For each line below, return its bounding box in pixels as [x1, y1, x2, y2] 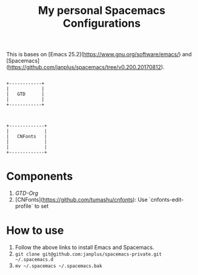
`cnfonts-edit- [149, 196, 184, 204]
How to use [6, 224, 64, 237]
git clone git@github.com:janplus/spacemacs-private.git [15, 251, 162, 257]
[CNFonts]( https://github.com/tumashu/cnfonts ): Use [15, 196, 148, 204]
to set [34, 202, 49, 210]
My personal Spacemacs [38, 4, 165, 18]
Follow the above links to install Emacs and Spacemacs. [15, 244, 154, 251]
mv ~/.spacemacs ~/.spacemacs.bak [15, 263, 102, 270]
